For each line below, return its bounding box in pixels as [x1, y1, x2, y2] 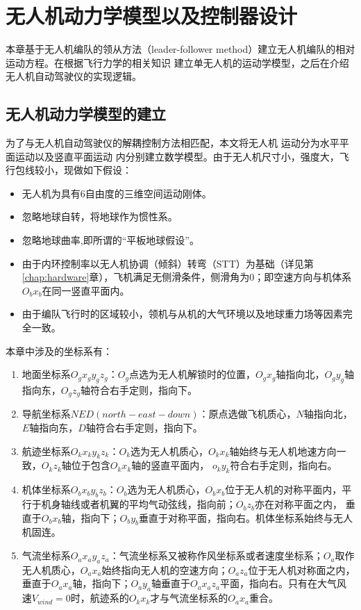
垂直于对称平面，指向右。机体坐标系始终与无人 [139, 510, 353, 525]
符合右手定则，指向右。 [230, 458, 337, 472]
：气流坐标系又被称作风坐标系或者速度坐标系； [109, 548, 324, 563]
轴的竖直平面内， [131, 458, 210, 472]
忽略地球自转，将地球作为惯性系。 [22, 209, 178, 224]
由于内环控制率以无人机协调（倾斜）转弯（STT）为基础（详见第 [22, 256, 314, 270]
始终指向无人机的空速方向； [101, 562, 228, 577]
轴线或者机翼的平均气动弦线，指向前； [60, 497, 236, 511]
